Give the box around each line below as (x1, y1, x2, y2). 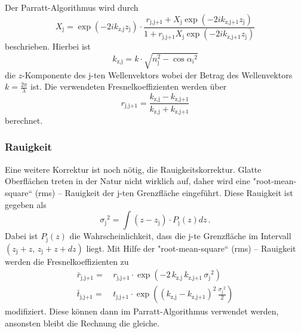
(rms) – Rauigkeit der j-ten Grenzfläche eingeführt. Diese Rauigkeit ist (35, 186, 293, 198)
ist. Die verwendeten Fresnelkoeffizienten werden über (30, 80, 227, 93)
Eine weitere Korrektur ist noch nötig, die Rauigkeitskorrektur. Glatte (5, 163, 262, 175)
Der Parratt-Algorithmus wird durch (5, 1, 139, 13)
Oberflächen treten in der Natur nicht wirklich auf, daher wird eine (5, 175, 250, 187)
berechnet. (5, 114, 43, 126)
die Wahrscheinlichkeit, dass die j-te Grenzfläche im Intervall (69, 230, 291, 242)
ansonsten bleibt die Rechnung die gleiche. (5, 316, 159, 329)
